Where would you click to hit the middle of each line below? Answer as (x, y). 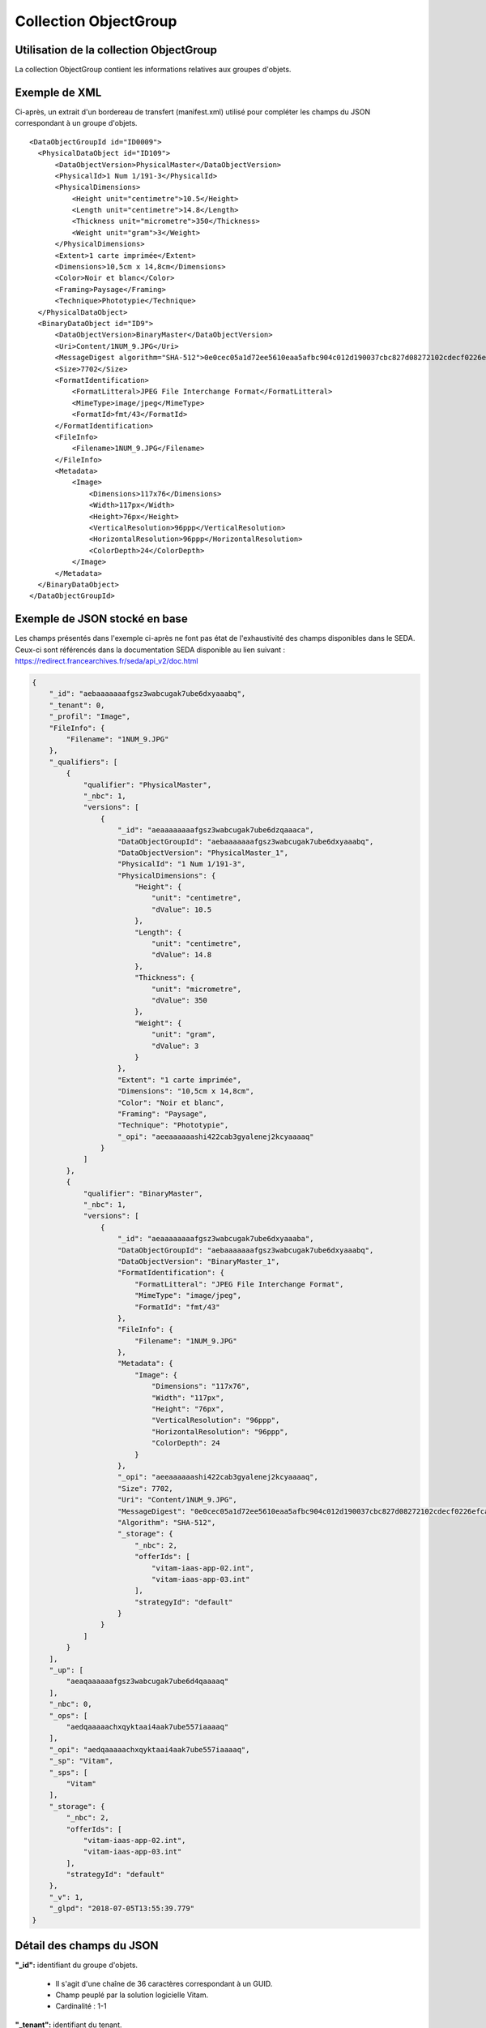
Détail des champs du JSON (87, 1946)
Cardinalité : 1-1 (81, 2006)
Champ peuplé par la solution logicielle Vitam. (132, 1995)
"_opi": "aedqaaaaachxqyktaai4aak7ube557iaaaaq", (149, 1749)
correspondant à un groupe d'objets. (76, 123)
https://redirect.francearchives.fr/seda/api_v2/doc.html (107, 661)
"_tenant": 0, (77, 705)
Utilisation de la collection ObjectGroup (116, 50)
